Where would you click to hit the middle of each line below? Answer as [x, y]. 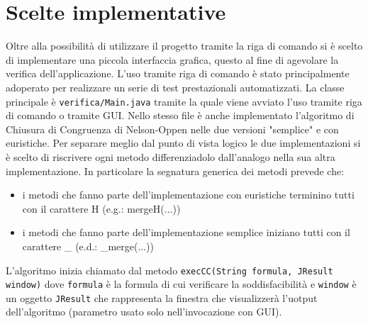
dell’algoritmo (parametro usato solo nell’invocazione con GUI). [144, 312]
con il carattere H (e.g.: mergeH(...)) [101, 208]
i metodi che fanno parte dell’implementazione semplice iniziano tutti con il [186, 232]
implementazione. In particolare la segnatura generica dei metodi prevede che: [175, 171]
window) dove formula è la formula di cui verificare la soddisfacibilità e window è [181, 284]
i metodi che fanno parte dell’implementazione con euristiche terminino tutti [188, 195]
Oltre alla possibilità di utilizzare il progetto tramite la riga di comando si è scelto [184, 46]
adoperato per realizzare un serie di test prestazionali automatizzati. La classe [175, 87]
